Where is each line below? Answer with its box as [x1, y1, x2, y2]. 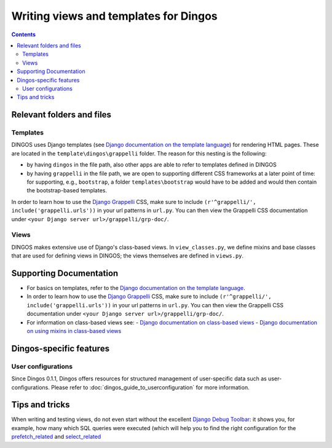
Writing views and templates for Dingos [11, 9, 218, 23]
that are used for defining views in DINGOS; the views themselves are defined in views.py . [11, 252, 244, 259]
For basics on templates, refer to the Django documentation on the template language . [26, 285, 245, 291]
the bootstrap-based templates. [26, 187, 108, 194]
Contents [11, 31, 36, 38]
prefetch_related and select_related [11, 433, 101, 441]
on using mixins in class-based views [26, 327, 122, 334]
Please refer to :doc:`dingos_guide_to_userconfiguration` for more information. [51, 383, 250, 391]
